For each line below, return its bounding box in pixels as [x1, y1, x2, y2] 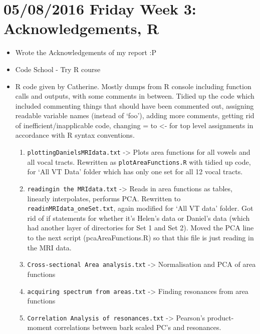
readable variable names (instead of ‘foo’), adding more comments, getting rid [15, 110, 254, 121]
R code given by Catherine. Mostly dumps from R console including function [15, 81, 251, 91]
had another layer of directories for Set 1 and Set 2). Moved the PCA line [27, 222, 254, 233]
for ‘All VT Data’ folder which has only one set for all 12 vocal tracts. [27, 166, 243, 177]
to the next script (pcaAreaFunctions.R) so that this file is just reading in [27, 232, 254, 243]
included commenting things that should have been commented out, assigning [15, 100, 254, 111]
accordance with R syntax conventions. [15, 130, 135, 140]
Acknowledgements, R [4, 18, 159, 39]
